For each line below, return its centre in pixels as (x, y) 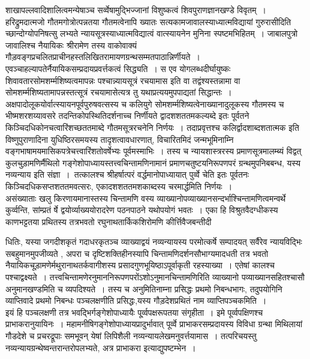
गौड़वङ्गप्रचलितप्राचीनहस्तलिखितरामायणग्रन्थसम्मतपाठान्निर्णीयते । (103, 57)
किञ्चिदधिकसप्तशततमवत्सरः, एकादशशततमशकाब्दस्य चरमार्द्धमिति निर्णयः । (119, 186)
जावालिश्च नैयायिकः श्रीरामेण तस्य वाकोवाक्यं (71, 45)
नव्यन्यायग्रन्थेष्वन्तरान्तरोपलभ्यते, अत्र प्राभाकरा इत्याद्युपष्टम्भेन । (101, 347)
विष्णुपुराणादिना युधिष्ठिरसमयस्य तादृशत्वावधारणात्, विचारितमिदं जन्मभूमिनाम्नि (120, 139)
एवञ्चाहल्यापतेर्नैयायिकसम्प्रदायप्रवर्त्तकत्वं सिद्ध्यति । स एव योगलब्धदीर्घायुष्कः (118, 68)
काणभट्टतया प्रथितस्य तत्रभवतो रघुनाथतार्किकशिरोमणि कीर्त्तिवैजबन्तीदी (109, 221)
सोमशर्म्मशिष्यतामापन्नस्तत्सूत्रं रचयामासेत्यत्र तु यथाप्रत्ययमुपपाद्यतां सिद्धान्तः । (119, 92)
